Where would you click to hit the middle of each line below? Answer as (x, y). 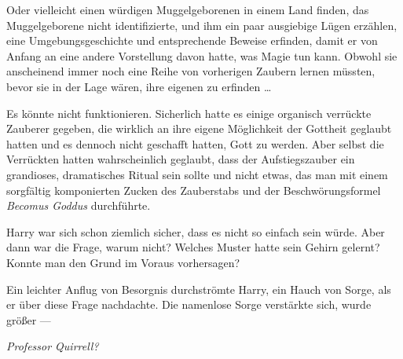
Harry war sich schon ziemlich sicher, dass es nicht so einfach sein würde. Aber (196, 231)
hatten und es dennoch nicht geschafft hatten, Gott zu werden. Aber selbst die (195, 143)
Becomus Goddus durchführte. (79, 205)
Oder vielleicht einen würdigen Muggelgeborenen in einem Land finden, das (188, 9)
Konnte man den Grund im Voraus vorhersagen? (123, 262)
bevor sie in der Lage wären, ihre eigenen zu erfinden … (139, 86)
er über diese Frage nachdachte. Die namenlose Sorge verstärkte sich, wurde (189, 304)
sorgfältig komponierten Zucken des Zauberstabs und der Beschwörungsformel (194, 190)
